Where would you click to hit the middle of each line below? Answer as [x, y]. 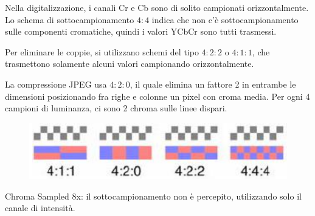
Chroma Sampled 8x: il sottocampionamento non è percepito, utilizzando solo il [153, 196]
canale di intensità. [40, 208]
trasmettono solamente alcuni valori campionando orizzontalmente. [130, 64]
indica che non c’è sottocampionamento [225, 19]
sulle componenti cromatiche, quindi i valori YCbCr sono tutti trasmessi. [141, 31]
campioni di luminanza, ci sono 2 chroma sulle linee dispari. [116, 108]
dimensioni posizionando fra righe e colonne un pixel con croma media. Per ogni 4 [157, 96]
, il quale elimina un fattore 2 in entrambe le [213, 84]
